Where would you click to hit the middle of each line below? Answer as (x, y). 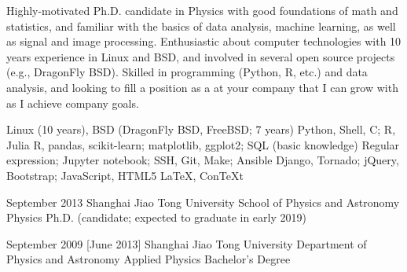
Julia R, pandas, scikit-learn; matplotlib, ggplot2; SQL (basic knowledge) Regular (203, 144)
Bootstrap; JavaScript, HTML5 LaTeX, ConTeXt (125, 175)
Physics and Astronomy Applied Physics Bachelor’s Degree (148, 259)
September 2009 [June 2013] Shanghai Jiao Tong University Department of (187, 243)
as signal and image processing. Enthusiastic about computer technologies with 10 (204, 41)
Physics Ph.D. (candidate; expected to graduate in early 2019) (156, 217)
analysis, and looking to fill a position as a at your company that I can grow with (202, 87)
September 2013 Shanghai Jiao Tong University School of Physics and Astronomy (203, 202)
